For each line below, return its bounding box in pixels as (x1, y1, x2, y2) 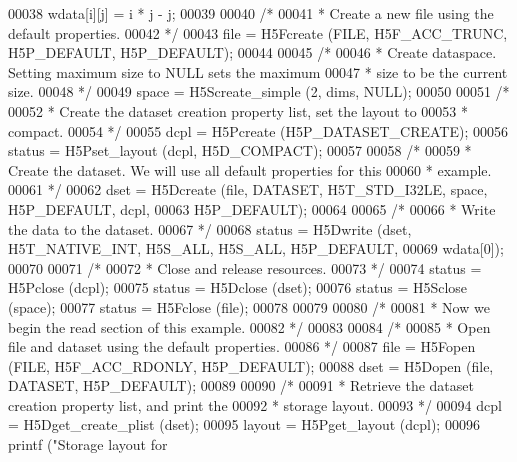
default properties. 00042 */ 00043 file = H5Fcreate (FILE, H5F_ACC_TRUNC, (8, 22, 508, 43)
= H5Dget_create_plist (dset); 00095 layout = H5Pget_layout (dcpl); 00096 (8, 414, 480, 435)
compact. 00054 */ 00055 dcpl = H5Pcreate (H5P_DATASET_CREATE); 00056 (8, 120, 508, 141)
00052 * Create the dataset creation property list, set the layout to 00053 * (8, 100, 469, 121)
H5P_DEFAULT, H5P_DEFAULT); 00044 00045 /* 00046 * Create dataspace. (8, 42, 497, 63)
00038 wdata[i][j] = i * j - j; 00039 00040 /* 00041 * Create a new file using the (8, 3, 494, 23)
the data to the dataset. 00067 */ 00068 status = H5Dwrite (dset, (8, 218, 412, 239)
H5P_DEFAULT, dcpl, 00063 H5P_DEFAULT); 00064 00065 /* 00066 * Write (8, 198, 496, 219)
